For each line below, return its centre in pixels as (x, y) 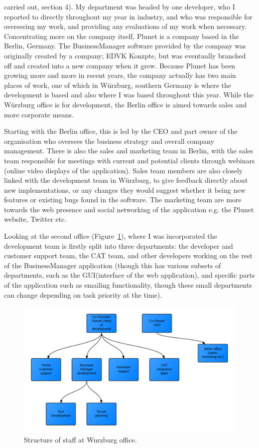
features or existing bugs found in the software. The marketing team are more (123, 200)
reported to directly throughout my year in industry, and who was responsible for (128, 16)
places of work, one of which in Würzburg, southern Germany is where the (118, 85)
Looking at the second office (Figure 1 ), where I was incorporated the (111, 236)
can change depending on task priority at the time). (83, 294)
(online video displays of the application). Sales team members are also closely (124, 170)
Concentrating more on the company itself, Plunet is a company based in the (122, 36)
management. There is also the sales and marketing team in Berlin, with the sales (129, 151)
